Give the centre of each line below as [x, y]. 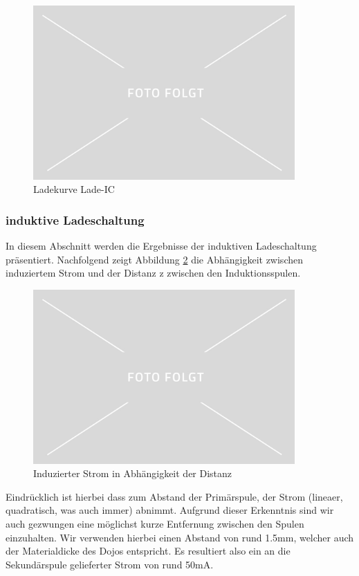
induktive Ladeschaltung [75, 220]
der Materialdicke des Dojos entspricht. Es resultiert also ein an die [148, 551]
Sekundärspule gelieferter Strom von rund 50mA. [110, 564]
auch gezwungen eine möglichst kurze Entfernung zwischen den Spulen [155, 523]
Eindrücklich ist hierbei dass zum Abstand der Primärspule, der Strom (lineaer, [174, 496]
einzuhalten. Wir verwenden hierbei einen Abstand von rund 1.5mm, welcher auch [180, 537]
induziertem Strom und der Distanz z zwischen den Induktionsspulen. [153, 273]
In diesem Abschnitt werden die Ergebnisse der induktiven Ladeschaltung [161, 246]
